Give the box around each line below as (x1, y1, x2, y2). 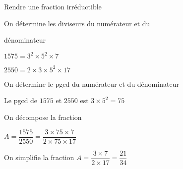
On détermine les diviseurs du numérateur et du (4, 18, 150, 28)
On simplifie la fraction (4, 152, 74, 163)
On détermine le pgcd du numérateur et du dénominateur (4, 78, 179, 89)
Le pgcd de (4, 95, 38, 106)
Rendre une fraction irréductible (4, 1, 102, 11)
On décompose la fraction (4, 112, 82, 122)
